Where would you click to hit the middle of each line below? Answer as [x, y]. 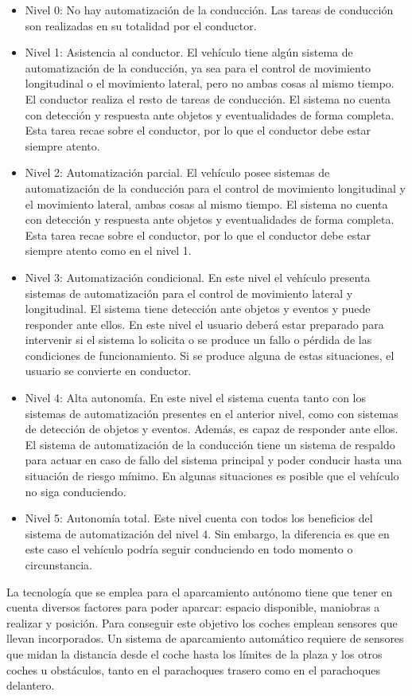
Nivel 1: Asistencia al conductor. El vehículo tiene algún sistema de [189, 52]
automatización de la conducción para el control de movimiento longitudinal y [215, 188]
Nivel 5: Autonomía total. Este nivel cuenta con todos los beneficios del [199, 518]
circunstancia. [58, 565]
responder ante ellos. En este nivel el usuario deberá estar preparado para [204, 324]
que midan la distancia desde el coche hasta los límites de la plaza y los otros [194, 653]
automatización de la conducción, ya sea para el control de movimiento [198, 67]
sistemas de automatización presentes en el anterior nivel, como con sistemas [212, 413]
